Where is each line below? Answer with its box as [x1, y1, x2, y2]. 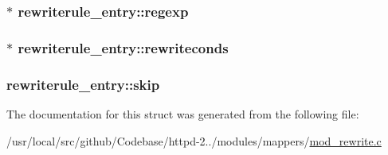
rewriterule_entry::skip [6, 74, 160, 94]
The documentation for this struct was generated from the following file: [6, 105, 359, 122]
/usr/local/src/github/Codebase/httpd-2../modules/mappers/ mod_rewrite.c [6, 132, 382, 149]
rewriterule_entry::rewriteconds [18, 37, 229, 57]
